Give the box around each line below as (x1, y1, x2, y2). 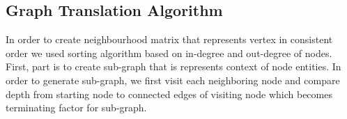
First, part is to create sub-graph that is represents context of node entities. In (6, 59, 341, 74)
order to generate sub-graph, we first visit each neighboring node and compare (6, 72, 340, 87)
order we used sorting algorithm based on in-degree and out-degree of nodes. (6, 45, 332, 60)
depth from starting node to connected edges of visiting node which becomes (6, 86, 332, 101)
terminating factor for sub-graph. (6, 100, 147, 115)
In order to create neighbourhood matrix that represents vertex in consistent (6, 32, 333, 47)
